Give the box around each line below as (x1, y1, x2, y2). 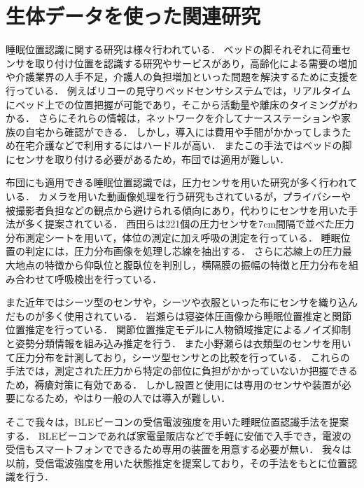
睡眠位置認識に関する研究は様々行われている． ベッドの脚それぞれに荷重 (6, 42, 342, 57)
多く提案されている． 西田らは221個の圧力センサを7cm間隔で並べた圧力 (24, 216, 355, 231)
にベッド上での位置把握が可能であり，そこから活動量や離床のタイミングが (6, 97, 348, 111)
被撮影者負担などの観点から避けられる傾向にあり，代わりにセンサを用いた (6, 202, 349, 217)
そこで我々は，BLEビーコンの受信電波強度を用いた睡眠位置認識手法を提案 (6, 414, 349, 428)
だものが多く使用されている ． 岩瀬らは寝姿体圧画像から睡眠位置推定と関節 (6, 308, 352, 323)
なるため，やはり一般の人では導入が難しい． (24, 391, 231, 405)
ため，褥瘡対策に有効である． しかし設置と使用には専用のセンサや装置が (6, 377, 342, 391)
